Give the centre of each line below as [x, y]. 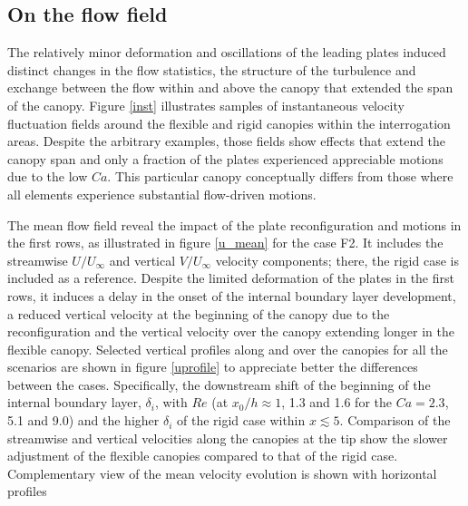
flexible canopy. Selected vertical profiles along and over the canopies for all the [228, 349]
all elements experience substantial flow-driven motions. [162, 194]
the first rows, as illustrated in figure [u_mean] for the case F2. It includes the [225, 243]
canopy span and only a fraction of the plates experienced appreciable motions [225, 158]
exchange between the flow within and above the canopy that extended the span [230, 88]
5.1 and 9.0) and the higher [83, 420]
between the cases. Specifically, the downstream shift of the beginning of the [219, 384]
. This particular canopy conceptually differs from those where [280, 176]
